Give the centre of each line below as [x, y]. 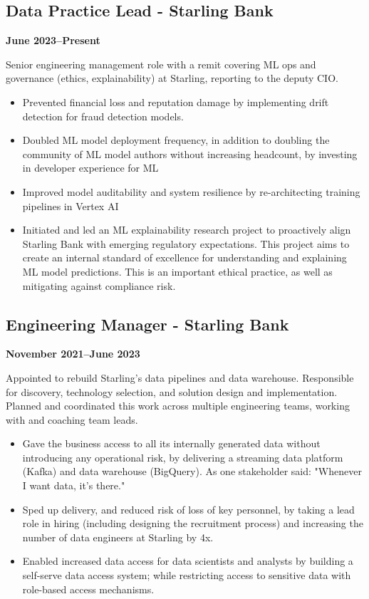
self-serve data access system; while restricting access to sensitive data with [187, 575]
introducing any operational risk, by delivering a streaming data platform [183, 457]
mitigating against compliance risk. [99, 285]
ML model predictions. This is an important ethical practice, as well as [177, 271]
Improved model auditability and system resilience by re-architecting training [191, 191]
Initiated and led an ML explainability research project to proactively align [187, 230]
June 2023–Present [53, 40]
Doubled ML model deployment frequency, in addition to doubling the [176, 140]
